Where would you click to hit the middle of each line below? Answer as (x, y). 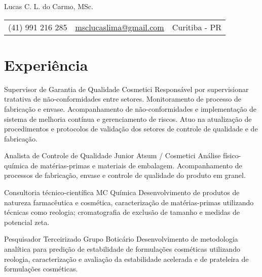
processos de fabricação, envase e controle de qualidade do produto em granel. (125, 175)
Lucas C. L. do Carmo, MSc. (49, 6)
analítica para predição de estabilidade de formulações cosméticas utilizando (122, 249)
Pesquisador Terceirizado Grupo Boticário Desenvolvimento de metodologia (121, 239)
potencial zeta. (27, 222)
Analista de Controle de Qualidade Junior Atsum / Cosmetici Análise (113, 155)
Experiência (46, 64)
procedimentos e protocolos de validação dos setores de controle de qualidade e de (131, 129)
